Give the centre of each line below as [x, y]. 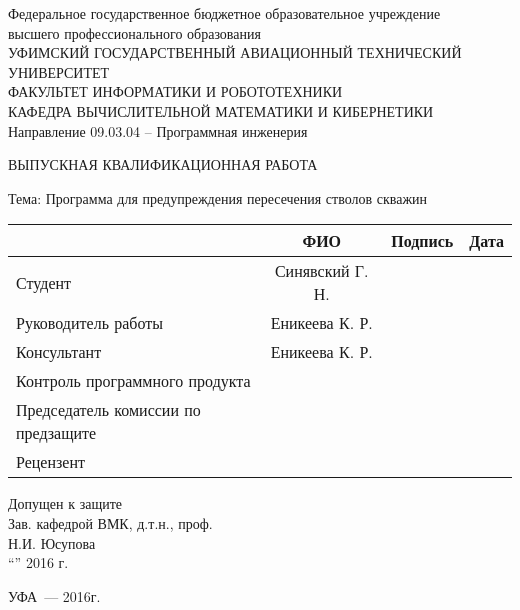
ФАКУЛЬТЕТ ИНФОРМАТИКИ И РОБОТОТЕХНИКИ [175, 91]
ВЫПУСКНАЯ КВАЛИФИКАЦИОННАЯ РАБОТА [163, 164]
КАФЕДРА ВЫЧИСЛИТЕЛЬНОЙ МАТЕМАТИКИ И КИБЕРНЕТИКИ [221, 110]
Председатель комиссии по [108, 410]
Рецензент [50, 462]
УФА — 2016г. [54, 595]
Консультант [59, 352]
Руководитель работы [90, 323]
